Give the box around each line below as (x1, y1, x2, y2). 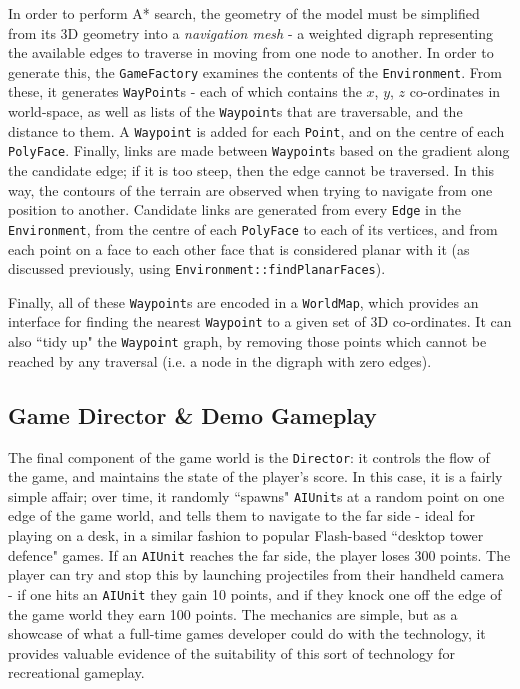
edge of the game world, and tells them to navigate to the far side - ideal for (8, 505, 475, 526)
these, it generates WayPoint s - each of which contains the (8, 81, 362, 102)
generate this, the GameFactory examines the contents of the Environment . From (8, 61, 502, 82)
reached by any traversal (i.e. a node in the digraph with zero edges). (8, 350, 432, 371)
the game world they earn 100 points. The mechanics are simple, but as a (8, 603, 458, 624)
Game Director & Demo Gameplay (8, 399, 377, 430)
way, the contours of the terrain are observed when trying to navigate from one (8, 179, 493, 200)
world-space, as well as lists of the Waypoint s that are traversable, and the (8, 101, 463, 122)
